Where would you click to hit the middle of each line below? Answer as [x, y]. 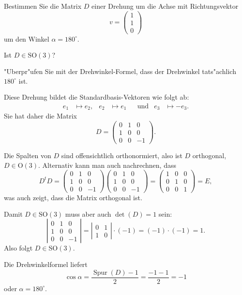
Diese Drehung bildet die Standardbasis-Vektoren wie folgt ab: [97, 97]
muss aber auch [88, 214]
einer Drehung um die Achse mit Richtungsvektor [165, 6]
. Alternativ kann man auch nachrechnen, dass [107, 165]
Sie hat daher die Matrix [40, 116]
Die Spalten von [28, 155]
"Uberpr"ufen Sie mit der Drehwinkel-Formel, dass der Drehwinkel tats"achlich [120, 71]
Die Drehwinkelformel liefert [46, 264]
